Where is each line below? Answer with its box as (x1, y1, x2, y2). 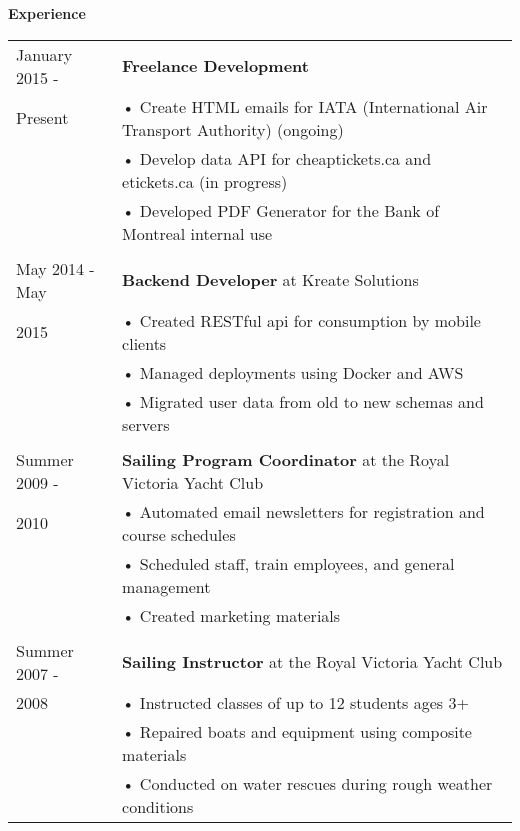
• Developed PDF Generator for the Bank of (122, 198, 440, 222)
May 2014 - (16, 256, 95, 280)
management (122, 574, 211, 598)
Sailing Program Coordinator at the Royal (122, 447, 450, 471)
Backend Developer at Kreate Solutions (122, 268, 419, 292)
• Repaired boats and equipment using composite (122, 719, 472, 743)
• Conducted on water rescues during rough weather (122, 771, 493, 795)
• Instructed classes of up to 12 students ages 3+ (122, 690, 469, 714)
